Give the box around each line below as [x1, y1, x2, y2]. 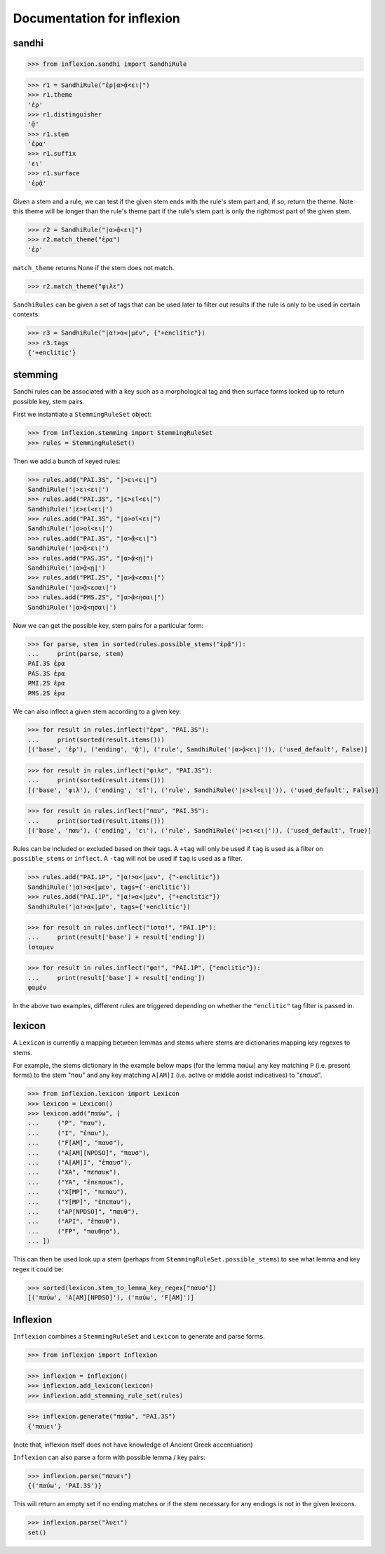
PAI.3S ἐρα [27, 659, 65, 668]
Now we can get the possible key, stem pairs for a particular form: [13, 621, 204, 629]
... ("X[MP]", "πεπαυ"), [27, 1188, 128, 1196]
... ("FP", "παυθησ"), [27, 1227, 121, 1235]
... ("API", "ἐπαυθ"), [27, 1217, 121, 1226]
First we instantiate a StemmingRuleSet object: [13, 410, 152, 419]
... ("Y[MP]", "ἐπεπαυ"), [27, 1198, 132, 1206]
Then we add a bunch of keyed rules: [13, 457, 121, 465]
